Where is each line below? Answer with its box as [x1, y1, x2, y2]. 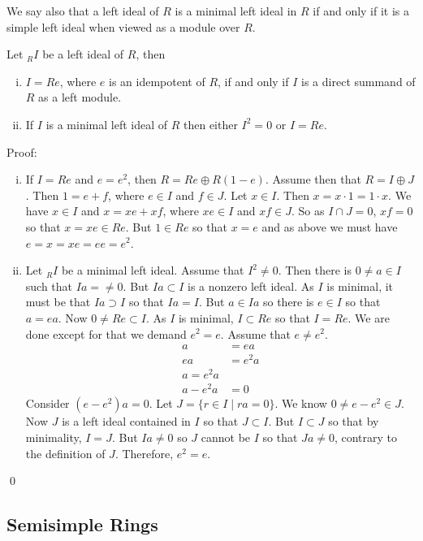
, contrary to [334, 429, 398, 446]
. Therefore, [114, 444, 174, 461]
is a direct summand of [301, 72, 416, 89]
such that [25, 277, 73, 294]
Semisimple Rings [6, 512, 158, 537]
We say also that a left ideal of [6, 2, 159, 19]
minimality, [25, 429, 82, 446]
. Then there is [278, 262, 352, 279]
